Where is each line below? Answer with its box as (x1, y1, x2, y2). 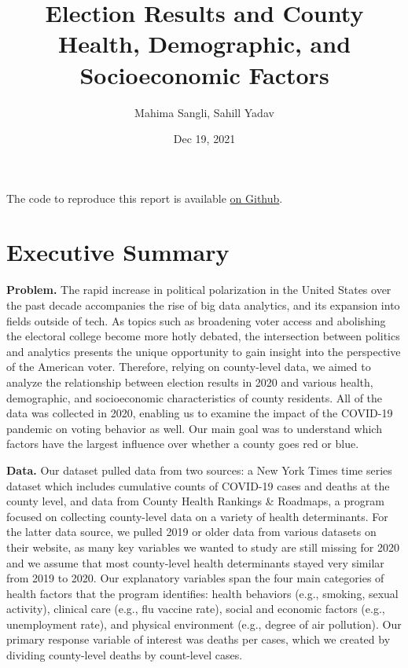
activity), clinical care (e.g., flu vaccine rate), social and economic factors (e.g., (6, 600, 385, 617)
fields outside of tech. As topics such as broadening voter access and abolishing (6, 312, 386, 328)
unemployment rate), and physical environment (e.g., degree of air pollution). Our (6, 615, 402, 632)
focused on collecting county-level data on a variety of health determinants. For (6, 508, 388, 524)
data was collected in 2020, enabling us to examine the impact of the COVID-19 (6, 405, 393, 421)
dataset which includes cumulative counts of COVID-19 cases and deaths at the (6, 477, 390, 494)
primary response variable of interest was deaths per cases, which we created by (6, 631, 391, 648)
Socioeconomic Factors (79, 58, 329, 90)
